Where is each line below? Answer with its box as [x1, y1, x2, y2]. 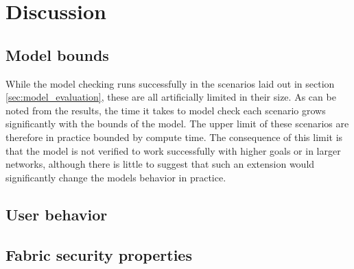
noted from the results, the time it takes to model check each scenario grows [5, 103, 326, 117]
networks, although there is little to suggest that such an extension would [5, 157, 315, 171]
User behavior [5, 203, 108, 225]
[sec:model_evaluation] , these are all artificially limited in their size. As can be [5, 90, 336, 104]
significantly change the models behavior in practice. [5, 170, 226, 184]
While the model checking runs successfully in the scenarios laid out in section [5, 76, 335, 90]
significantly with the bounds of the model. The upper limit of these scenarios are [5, 116, 349, 131]
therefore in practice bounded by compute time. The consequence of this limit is [5, 129, 343, 144]
